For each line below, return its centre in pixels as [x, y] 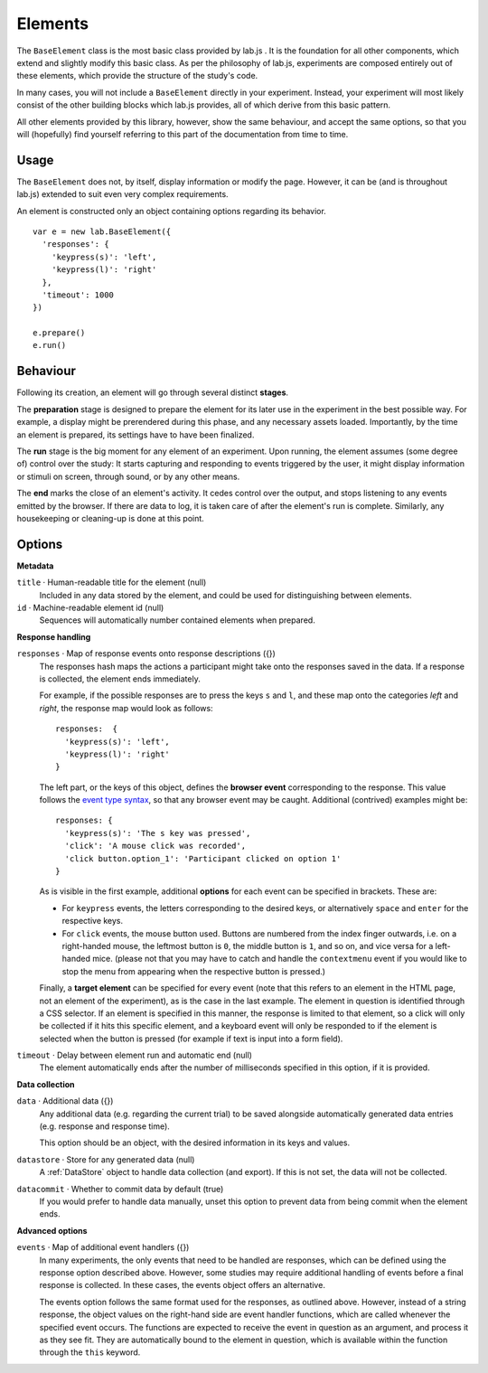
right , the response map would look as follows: [126, 708]
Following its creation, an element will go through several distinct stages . [153, 392]
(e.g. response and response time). [105, 1126]
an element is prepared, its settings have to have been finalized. [136, 435]
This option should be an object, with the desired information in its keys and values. [195, 1143]
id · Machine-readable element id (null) [90, 607]
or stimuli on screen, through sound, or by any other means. [128, 476]
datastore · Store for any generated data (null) [106, 1159]
